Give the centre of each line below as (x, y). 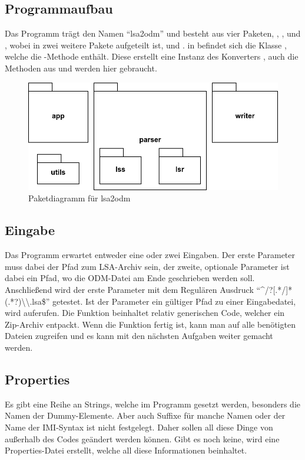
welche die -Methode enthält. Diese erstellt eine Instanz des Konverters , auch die (152, 56)
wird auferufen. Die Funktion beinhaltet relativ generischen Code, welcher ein (145, 313)
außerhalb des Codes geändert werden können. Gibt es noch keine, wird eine (142, 438)
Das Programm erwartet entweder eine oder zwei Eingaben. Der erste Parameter (150, 255)
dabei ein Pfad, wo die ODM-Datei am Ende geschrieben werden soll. (130, 278)
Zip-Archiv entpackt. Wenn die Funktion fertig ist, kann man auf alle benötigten (150, 324)
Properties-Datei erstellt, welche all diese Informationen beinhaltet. (126, 450)
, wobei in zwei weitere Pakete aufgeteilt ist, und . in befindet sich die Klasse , (146, 45)
